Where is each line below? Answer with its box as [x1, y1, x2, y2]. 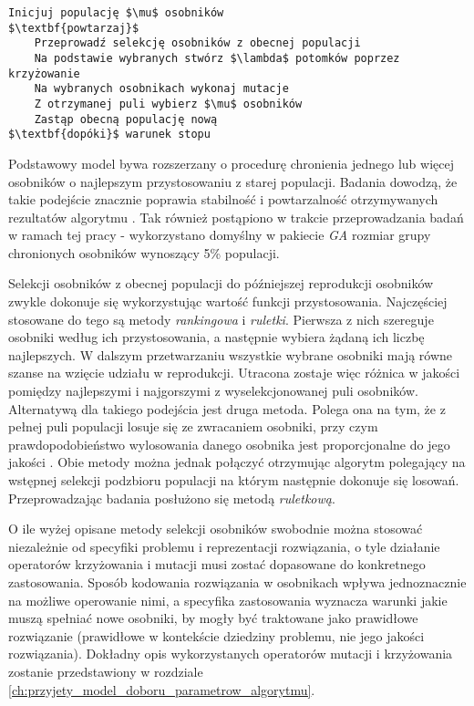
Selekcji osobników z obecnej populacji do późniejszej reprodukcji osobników [8, 274, 434, 293]
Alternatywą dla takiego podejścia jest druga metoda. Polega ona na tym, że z [8, 399, 446, 418]
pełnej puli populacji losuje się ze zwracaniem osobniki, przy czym [8, 417, 378, 436]
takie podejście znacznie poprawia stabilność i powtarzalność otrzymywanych [8, 190, 438, 209]
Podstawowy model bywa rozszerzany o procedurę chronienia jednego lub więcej [8, 153, 454, 172]
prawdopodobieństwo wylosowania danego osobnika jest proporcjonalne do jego [8, 434, 450, 453]
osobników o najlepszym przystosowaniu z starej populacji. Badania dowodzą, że [8, 171, 458, 191]
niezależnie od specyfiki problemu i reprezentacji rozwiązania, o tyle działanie [8, 536, 440, 555]
